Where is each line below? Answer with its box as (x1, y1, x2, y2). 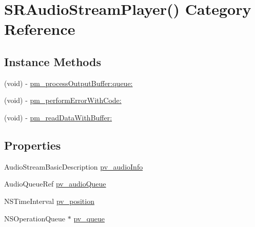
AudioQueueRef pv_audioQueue (4, 178, 106, 189)
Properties (4, 137, 61, 153)
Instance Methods (4, 53, 101, 69)
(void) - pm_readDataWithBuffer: (4, 112, 112, 122)
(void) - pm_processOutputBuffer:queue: (4, 77, 133, 88)
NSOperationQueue (4, 213, 66, 223)
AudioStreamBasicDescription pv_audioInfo (4, 161, 143, 172)
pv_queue (73, 213, 105, 223)
